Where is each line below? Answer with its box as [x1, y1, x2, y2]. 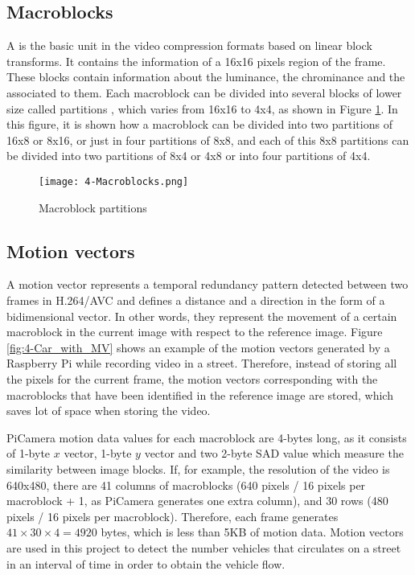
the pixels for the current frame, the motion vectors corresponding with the [6, 370, 378, 387]
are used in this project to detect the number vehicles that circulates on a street [6, 539, 401, 556]
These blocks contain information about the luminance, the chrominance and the [6, 68, 405, 85]
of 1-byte [6, 445, 51, 462]
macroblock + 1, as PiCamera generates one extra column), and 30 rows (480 [6, 492, 388, 509]
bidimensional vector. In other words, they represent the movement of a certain [6, 307, 397, 324]
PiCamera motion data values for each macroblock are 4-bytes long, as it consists [6, 429, 407, 446]
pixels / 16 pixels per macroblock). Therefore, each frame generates [6, 507, 339, 524]
